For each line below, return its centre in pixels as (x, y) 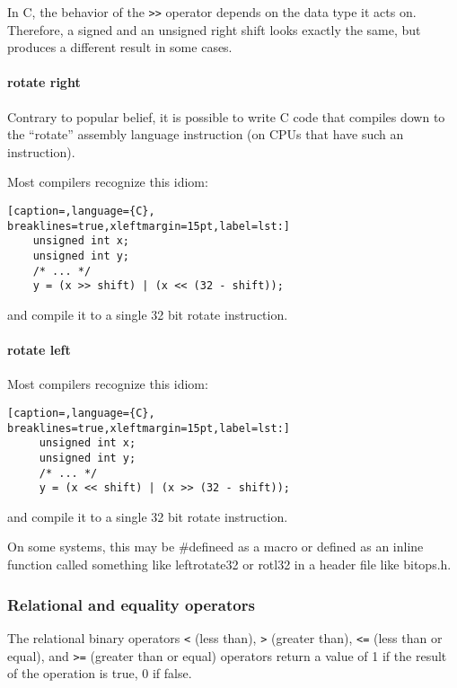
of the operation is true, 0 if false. (100, 673)
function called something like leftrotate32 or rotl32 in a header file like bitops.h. (229, 565)
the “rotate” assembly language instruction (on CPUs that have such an (206, 134)
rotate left (39, 350)
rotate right (44, 82)
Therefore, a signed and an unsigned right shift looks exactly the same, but (214, 29)
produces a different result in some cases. (120, 47)
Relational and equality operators (131, 604)
